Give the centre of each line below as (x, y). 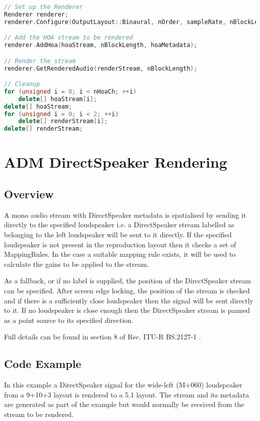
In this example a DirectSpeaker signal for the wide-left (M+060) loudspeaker (123, 385)
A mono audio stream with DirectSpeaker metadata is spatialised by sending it (125, 215)
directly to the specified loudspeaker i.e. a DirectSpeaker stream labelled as (119, 225)
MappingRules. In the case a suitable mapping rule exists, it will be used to (120, 254)
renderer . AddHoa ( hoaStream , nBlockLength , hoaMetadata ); (101, 45)
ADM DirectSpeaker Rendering (116, 162)
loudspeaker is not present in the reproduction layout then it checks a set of (120, 244)
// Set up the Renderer (43, 7)
